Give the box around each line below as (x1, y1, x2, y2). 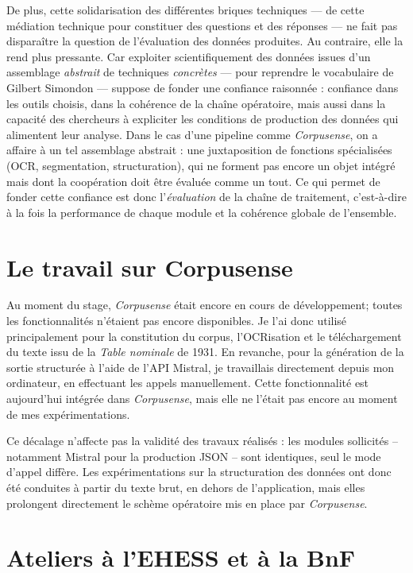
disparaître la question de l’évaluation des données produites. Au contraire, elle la (6, 33, 403, 49)
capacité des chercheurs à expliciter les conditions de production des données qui (6, 110, 399, 127)
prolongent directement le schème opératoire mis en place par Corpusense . (6, 494, 368, 511)
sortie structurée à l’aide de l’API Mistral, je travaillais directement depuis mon (6, 358, 395, 375)
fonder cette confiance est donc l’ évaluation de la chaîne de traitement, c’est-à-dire (6, 188, 407, 205)
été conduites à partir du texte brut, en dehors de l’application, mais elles (6, 478, 365, 495)
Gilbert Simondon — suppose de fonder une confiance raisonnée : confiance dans (6, 79, 399, 95)
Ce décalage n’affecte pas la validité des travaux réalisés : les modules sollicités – (6, 432, 398, 449)
